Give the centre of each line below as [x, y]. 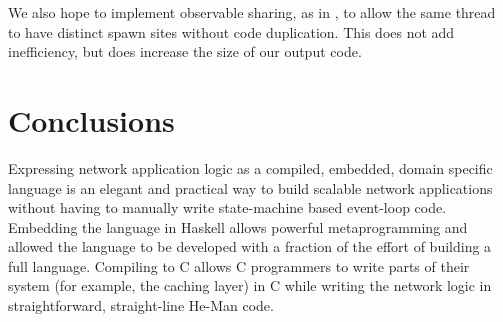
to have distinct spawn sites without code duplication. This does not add [231, 31]
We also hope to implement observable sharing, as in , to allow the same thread [252, 12]
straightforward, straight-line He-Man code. [141, 305]
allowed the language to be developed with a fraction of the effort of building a [250, 246]
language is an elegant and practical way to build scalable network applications [250, 187]
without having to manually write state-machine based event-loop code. [227, 207]
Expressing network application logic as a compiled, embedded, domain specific [250, 167]
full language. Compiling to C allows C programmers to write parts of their [239, 265]
